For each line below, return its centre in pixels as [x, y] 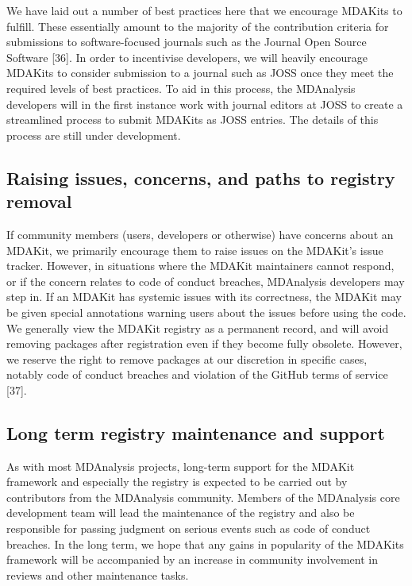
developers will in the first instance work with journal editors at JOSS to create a [205, 104]
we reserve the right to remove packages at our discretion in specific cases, [187, 359]
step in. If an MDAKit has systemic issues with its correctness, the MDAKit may [204, 297]
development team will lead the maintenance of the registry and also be [181, 513]
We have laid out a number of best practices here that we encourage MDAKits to [204, 10]
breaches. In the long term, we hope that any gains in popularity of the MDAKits [205, 544]
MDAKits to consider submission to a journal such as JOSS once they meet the [200, 73]
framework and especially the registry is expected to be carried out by [177, 482]
